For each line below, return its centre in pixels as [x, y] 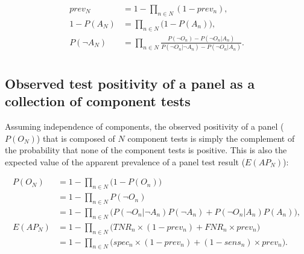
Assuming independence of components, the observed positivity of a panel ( [144, 126]
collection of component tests [98, 101]
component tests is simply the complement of [211, 138]
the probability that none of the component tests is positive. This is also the [146, 150]
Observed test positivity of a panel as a [130, 83]
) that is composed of [76, 138]
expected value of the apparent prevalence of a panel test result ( [125, 161]
